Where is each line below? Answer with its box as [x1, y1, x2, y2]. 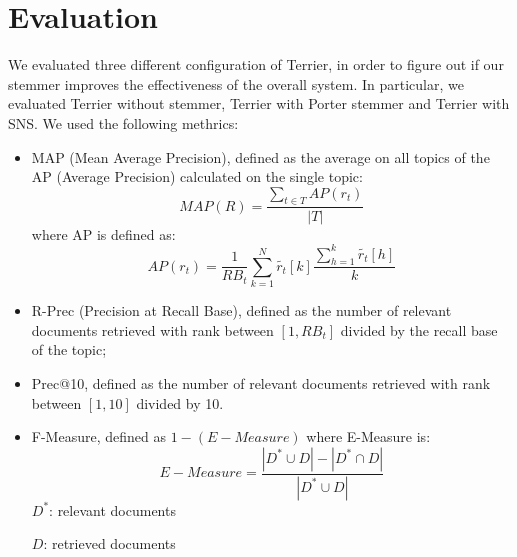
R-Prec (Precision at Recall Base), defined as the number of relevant [31, 300, 452, 321]
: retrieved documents [43, 533, 176, 554]
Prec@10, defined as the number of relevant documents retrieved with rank [31, 372, 491, 393]
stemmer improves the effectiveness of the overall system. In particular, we [8, 73, 464, 94]
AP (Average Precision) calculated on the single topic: [31, 166, 363, 187]
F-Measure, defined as [31, 426, 166, 447]
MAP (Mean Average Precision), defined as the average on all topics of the [31, 146, 490, 167]
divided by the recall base [340, 319, 498, 340]
